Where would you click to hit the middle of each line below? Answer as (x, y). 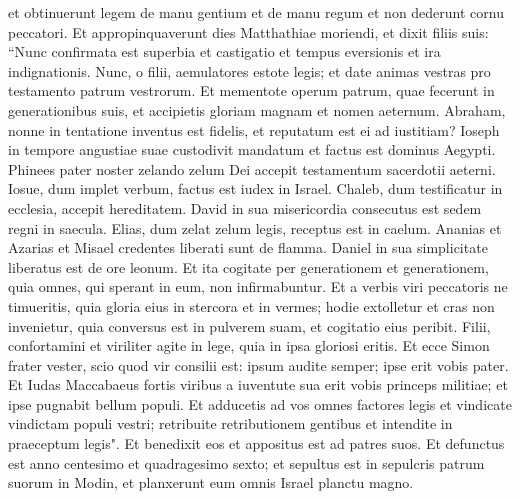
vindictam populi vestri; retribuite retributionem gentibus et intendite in (230, 423)
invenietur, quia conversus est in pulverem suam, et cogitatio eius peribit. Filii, (249, 325)
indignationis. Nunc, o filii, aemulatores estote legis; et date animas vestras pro (249, 70)
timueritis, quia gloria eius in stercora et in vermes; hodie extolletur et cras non (251, 305)
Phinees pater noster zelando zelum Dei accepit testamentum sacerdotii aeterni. (252, 168)
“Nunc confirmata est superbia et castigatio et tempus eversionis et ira (224, 51)
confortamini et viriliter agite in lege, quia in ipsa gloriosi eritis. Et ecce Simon (249, 345)
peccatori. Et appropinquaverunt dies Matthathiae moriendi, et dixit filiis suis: (248, 31)
